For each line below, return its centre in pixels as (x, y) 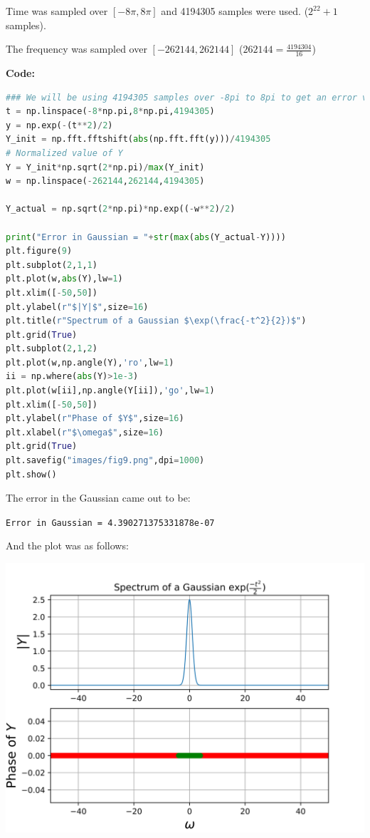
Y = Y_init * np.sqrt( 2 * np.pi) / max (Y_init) (105, 167)
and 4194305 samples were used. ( (235, 11)
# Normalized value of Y (64, 153)
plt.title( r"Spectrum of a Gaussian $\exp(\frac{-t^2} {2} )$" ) (156, 321)
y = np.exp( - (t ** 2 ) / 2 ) (59, 125)
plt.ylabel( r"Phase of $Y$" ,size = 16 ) (95, 419)
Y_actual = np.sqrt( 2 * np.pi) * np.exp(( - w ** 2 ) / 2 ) (121, 209)
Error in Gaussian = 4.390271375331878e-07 (110, 523)
